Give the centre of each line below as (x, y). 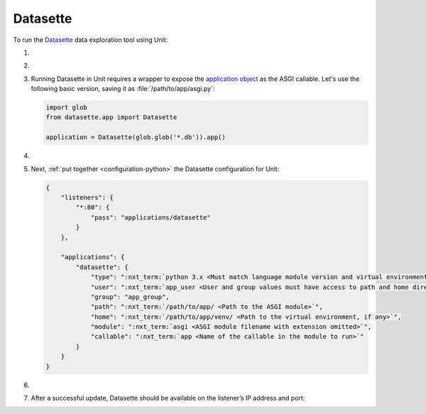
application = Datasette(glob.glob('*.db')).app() (136, 137)
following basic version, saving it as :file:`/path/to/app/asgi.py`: (123, 89)
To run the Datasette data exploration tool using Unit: (91, 40)
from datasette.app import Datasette (111, 118)
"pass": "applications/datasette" (151, 217)
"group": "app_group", (130, 297)
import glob (67, 108)
